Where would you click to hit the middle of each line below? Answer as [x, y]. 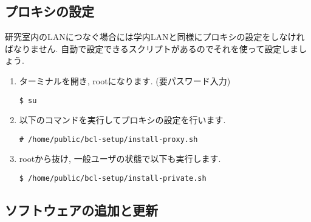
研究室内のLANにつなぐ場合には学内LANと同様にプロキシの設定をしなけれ [155, 37]
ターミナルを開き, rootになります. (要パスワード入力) [125, 80]
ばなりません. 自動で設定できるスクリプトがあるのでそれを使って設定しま [152, 48]
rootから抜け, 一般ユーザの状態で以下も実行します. [120, 159]
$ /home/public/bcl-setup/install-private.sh [113, 179]
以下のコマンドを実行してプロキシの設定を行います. [122, 120]
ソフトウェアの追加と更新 [81, 210]
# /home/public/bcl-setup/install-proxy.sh [108, 139]
